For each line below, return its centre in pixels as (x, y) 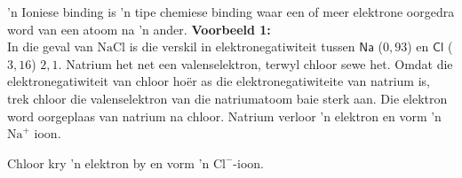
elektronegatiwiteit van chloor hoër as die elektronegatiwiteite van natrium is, (219, 81)
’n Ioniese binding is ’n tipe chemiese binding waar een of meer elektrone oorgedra (231, 12)
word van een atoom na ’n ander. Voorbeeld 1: (139, 29)
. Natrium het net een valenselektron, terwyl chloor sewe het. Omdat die (255, 63)
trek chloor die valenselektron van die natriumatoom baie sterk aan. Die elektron (227, 98)
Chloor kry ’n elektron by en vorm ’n (108, 163)
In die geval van (50, 46)
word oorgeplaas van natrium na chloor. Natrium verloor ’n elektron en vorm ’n (224, 116)
